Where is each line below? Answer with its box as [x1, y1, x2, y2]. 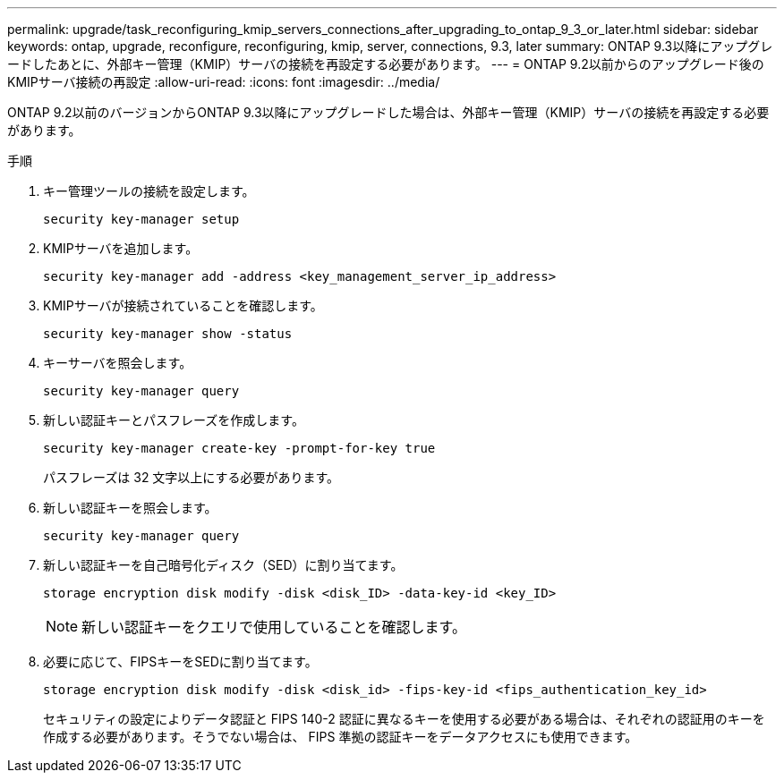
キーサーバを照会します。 [43, 355, 192, 370]
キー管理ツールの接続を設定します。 [43, 183, 255, 199]
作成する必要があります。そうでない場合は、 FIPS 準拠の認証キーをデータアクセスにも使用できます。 [43, 729, 638, 744]
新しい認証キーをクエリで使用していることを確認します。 [81, 618, 466, 636]
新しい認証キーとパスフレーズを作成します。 [43, 412, 304, 428]
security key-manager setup [43, 212, 240, 226]
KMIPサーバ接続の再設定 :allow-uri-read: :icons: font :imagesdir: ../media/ [7, 74, 440, 89]
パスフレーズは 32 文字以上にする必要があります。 [43, 470, 340, 485]
